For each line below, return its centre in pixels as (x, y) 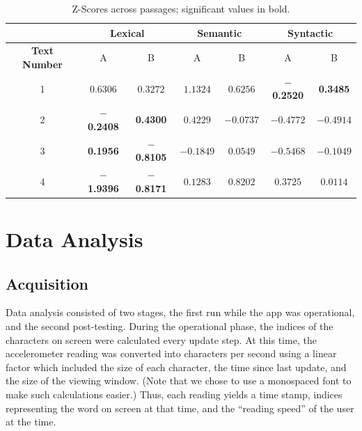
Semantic (220, 32)
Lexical (127, 32)
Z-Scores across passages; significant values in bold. (181, 8)
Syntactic (310, 32)
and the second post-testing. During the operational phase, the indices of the (170, 326)
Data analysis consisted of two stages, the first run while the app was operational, (180, 312)
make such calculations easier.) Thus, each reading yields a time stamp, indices (174, 394)
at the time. (31, 422)
